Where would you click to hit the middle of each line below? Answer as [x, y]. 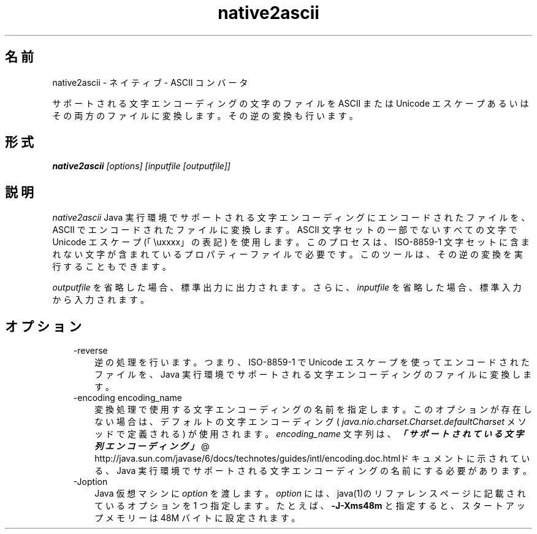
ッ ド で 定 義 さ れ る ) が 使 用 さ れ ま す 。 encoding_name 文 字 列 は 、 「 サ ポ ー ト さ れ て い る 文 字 [309, 434]
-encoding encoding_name [128, 398]
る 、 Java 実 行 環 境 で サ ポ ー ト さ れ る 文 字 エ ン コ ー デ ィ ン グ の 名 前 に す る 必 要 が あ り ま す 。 [313, 471]
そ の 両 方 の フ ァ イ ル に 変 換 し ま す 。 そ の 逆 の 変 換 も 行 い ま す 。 [205, 115]
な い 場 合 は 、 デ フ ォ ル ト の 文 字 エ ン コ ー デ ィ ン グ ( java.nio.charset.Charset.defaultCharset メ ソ [310, 422]
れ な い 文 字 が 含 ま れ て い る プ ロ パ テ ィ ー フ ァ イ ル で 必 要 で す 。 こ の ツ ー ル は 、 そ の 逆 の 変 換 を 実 [288, 254]
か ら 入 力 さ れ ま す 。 [101, 300]
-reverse [90, 351]
